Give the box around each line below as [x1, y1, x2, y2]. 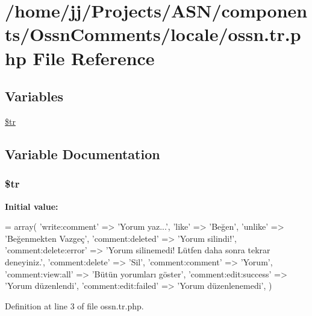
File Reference [33, 45, 155, 70]
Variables [5, 87, 64, 106]
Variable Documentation [5, 144, 160, 163]
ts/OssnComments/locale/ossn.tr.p [5, 22, 301, 46]
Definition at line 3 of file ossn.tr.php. [5, 299, 144, 312]
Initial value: [5, 200, 58, 212]
